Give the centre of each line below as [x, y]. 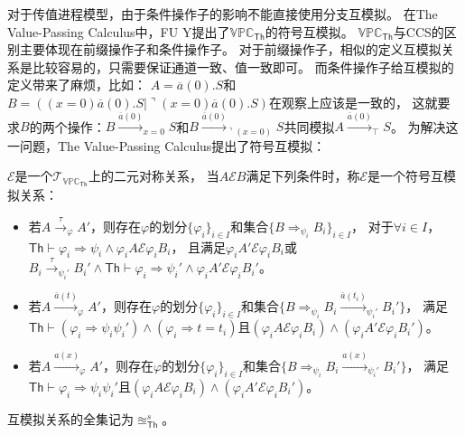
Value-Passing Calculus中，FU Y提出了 [119, 31]
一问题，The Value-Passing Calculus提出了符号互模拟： [167, 145]
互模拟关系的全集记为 [70, 418]
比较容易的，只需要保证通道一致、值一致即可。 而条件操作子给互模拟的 [243, 66]
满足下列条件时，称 [303, 176]
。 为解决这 [424, 126]
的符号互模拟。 [309, 31]
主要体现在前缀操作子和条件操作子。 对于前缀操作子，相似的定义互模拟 [230, 49]
